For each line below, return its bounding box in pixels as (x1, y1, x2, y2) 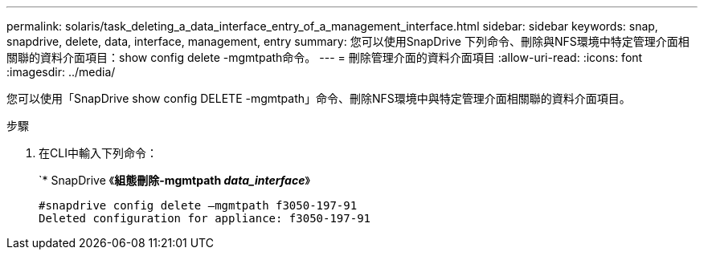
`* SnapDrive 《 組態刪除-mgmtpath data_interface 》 (39, 173, 310, 187)
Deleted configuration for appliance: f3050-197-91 (39, 212, 371, 225)
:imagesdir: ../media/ (6, 65, 116, 79)
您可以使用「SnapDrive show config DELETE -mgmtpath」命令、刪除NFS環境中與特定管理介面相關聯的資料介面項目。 (6, 91, 631, 105)
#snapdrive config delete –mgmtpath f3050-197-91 (39, 199, 358, 212)
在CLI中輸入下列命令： (39, 146, 158, 160)
